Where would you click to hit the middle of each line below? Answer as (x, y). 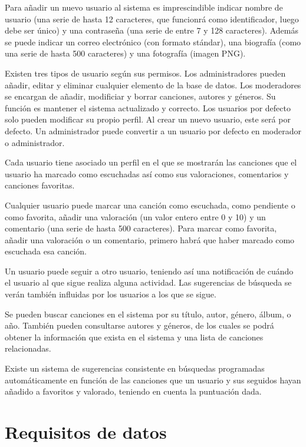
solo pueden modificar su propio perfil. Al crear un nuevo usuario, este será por (148, 119)
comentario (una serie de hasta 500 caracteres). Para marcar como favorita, (141, 228)
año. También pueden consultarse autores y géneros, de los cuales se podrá (139, 325)
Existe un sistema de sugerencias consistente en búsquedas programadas (135, 368)
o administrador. (35, 142)
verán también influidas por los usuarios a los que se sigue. (111, 294)
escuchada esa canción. (46, 251)
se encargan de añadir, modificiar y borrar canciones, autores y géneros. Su (140, 96)
